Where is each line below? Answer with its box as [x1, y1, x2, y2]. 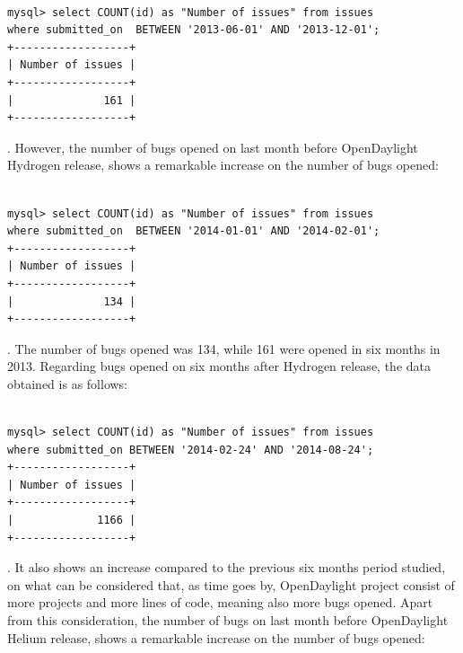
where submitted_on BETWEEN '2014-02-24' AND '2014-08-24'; [7, 443, 374, 456]
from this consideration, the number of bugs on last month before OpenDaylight [7, 611, 449, 629]
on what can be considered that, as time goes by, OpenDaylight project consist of [7, 575, 455, 594]
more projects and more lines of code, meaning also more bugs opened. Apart [7, 593, 433, 612]
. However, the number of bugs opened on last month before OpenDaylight [7, 137, 418, 156]
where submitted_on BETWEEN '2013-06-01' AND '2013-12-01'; [7, 23, 380, 37]
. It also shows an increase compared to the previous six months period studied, [7, 558, 446, 577]
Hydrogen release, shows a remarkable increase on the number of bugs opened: [7, 155, 439, 174]
